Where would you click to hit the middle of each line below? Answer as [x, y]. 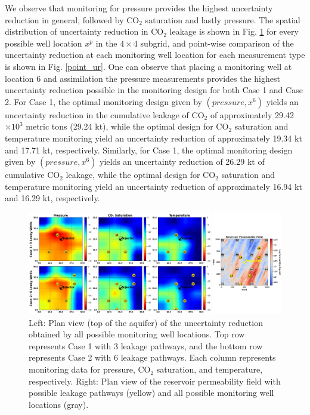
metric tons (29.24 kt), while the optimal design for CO [127, 126]
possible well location [44, 43]
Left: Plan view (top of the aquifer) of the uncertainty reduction [146, 322]
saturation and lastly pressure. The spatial [223, 19]
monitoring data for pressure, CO [90, 369]
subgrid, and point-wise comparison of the [217, 43]
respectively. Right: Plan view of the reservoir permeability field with [155, 381]
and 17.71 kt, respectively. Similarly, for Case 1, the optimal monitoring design [149, 150]
